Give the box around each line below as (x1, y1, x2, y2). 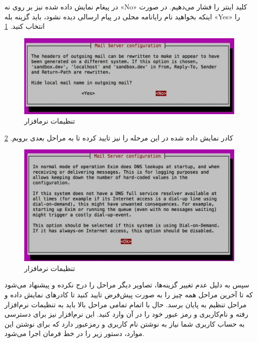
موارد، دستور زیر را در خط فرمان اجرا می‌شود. (4, 328, 145, 339)
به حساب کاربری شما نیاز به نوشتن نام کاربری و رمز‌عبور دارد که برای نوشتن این (4, 318, 245, 329)
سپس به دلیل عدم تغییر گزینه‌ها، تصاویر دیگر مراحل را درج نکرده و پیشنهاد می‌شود (4, 279, 250, 290)
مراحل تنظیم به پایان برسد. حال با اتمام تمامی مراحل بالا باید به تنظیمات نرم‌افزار (4, 299, 247, 309)
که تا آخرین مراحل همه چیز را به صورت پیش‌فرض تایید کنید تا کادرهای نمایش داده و (4, 289, 253, 299)
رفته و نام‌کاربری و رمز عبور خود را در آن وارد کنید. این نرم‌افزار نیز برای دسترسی (4, 309, 249, 319)
